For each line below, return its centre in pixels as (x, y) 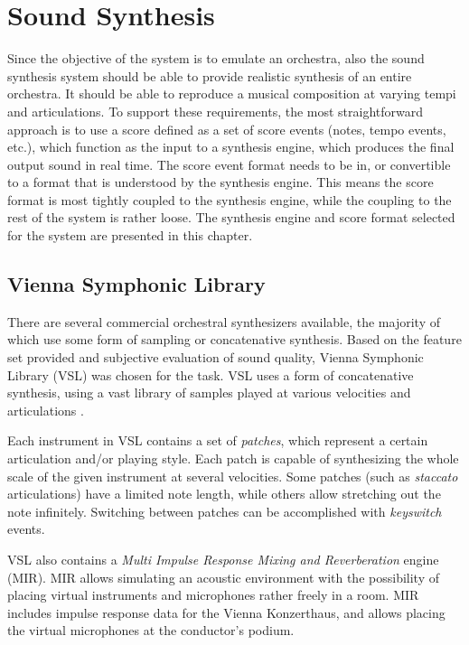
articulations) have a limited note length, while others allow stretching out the (224, 494)
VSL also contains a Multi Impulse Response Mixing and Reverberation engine (223, 559)
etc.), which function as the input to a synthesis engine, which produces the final (231, 147)
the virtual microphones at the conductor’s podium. (151, 630)
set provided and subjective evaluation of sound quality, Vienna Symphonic (216, 357)
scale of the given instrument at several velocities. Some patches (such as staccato (233, 476)
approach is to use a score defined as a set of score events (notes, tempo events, (227, 129)
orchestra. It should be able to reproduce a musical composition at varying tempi (232, 93)
